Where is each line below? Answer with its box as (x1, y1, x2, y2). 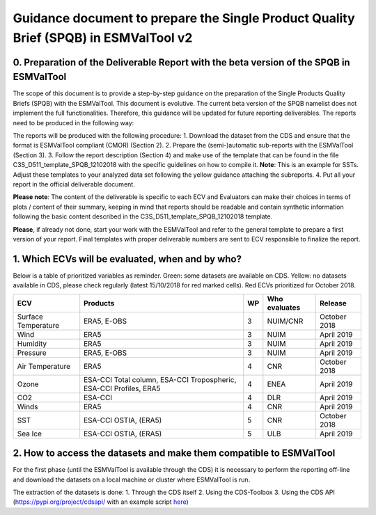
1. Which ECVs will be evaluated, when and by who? (13, 253, 242, 264)
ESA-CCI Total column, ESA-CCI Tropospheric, (84, 374, 237, 384)
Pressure (17, 348, 47, 358)
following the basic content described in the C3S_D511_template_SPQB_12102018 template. (13, 212, 273, 221)
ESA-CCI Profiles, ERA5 (84, 383, 161, 393)
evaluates (267, 303, 301, 312)
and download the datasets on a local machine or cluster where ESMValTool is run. (13, 475, 251, 484)
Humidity (17, 338, 47, 348)
